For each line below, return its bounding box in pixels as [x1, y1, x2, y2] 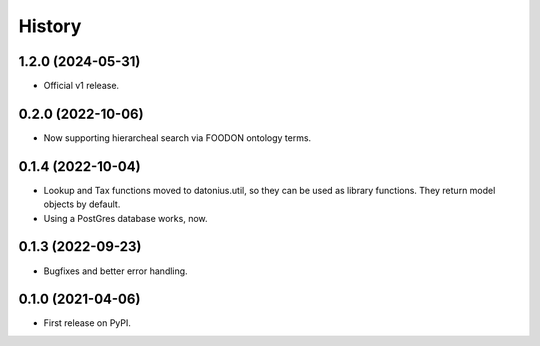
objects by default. [43, 198, 121, 210]
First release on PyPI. [43, 317, 132, 329]
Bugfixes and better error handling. [43, 265, 189, 277]
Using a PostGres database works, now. [43, 212, 209, 224]
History [18, 15, 82, 37]
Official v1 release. [43, 80, 120, 92]
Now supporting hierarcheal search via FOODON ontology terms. [43, 131, 312, 144]
